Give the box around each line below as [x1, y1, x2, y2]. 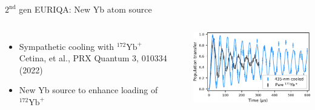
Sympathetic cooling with [19, 40, 114, 52]
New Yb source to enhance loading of [19, 84, 158, 96]
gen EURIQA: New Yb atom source [19, 3, 152, 15]
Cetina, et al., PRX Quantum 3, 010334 [19, 52, 167, 64]
